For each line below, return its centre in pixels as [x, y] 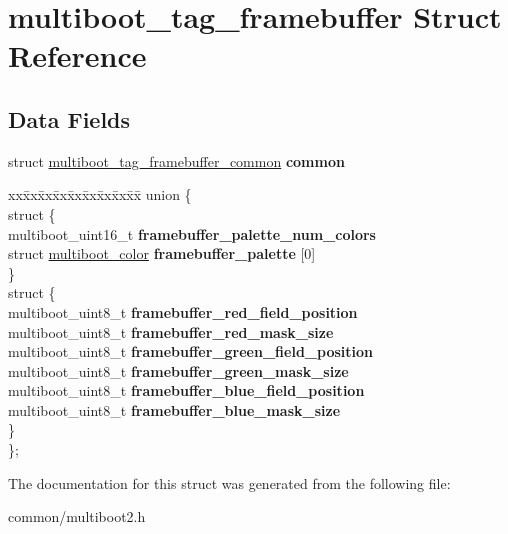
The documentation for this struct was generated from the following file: [229, 482]
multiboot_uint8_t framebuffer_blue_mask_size [174, 409]
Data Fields [69, 118]
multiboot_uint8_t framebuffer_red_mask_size [171, 331]
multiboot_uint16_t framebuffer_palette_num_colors [192, 233]
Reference [77, 55]
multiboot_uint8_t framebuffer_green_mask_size [178, 370]
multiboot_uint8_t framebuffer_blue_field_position [186, 390]
